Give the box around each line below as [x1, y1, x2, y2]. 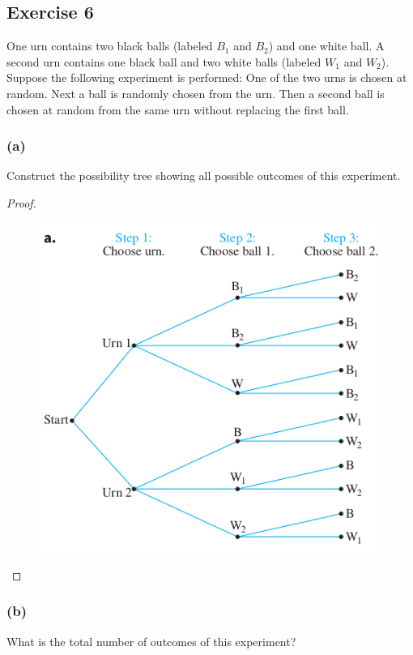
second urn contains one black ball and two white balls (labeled [6, 53, 321, 70]
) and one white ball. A [268, 37, 385, 54]
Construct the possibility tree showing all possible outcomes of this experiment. [6, 167, 401, 184]
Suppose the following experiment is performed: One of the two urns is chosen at [6, 69, 407, 86]
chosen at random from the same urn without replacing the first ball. [6, 101, 349, 118]
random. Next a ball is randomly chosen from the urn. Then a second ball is [6, 84, 385, 101]
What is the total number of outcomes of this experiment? [6, 632, 296, 649]
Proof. [6, 194, 36, 211]
